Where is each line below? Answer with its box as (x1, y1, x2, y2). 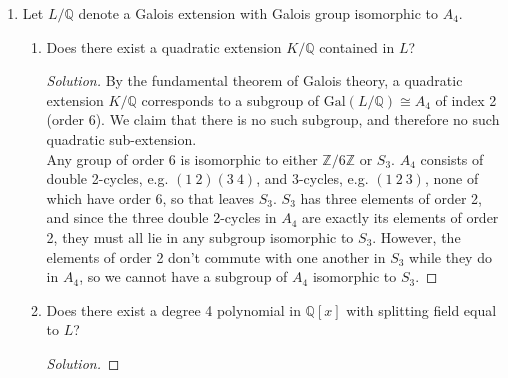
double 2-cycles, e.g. (46, 168, 169, 189)
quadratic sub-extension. (46, 128, 197, 149)
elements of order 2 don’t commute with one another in (46, 246, 386, 267)
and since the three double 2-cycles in (46, 207, 277, 228)
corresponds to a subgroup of (141, 89, 320, 110)
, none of (424, 168, 479, 189)
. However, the (372, 226, 461, 247)
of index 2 (435, 89, 497, 110)
